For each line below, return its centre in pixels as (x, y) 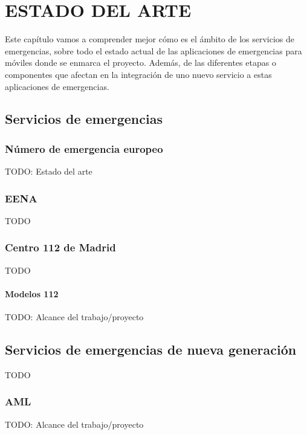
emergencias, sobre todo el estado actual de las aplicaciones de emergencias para (153, 50)
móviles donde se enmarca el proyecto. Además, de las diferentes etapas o (141, 63)
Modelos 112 (32, 293)
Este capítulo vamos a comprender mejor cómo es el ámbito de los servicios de (150, 39)
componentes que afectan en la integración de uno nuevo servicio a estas (138, 74)
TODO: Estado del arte (49, 171)
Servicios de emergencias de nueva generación (151, 350)
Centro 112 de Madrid (60, 247)
